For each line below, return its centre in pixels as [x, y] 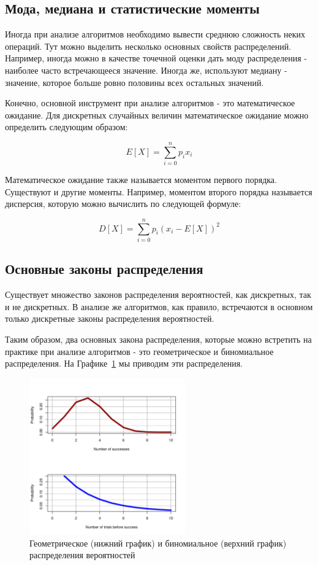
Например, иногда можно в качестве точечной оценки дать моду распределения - [156, 58]
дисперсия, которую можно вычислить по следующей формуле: [123, 204]
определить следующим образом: [66, 127]
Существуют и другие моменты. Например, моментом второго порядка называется [159, 191]
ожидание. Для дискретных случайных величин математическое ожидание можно [157, 115]
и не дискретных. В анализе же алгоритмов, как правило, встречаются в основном [159, 306]
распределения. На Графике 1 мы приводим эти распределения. [124, 363]
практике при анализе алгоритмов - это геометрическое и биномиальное [139, 351]
